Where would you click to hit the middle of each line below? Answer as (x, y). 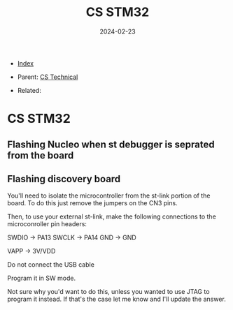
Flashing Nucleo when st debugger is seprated (111, 144)
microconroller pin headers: (47, 224)
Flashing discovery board (64, 179)
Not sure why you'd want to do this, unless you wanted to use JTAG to (108, 292)
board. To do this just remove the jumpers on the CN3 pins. (92, 203)
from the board (41, 155)
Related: (29, 90)
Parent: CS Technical (48, 77)
